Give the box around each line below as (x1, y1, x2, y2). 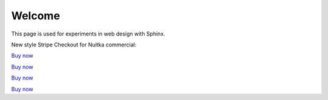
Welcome (11, 9, 60, 22)
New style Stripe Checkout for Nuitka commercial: (11, 41, 137, 48)
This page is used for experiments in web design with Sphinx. (11, 30, 165, 37)
